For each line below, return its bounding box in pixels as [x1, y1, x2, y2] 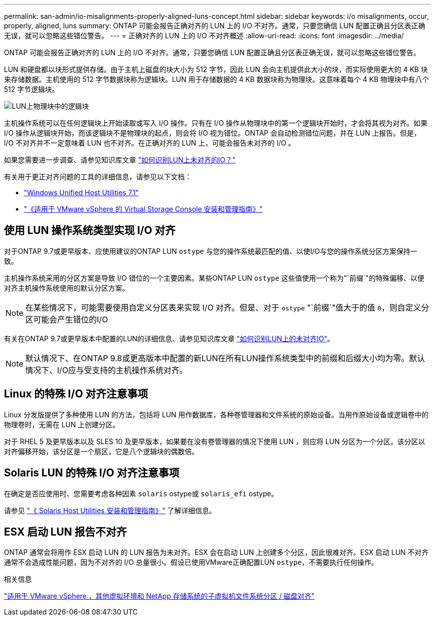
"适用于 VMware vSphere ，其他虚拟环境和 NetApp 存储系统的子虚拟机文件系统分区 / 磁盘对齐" [4, 592, 315, 601]
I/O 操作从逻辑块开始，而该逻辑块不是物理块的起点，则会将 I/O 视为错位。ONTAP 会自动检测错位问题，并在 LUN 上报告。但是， [4, 129, 421, 137]
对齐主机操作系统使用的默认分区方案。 [4, 283, 129, 292]
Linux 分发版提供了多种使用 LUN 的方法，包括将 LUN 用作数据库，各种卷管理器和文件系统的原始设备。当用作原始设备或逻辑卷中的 [4, 410, 429, 419]
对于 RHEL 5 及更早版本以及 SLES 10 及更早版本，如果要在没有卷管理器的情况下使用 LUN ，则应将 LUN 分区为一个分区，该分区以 [4, 437, 426, 446]
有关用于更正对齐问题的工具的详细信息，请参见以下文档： [4, 172, 192, 181]
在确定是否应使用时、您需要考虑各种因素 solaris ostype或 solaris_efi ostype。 [4, 489, 278, 498]
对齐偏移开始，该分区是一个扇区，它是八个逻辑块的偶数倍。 [4, 447, 199, 456]
